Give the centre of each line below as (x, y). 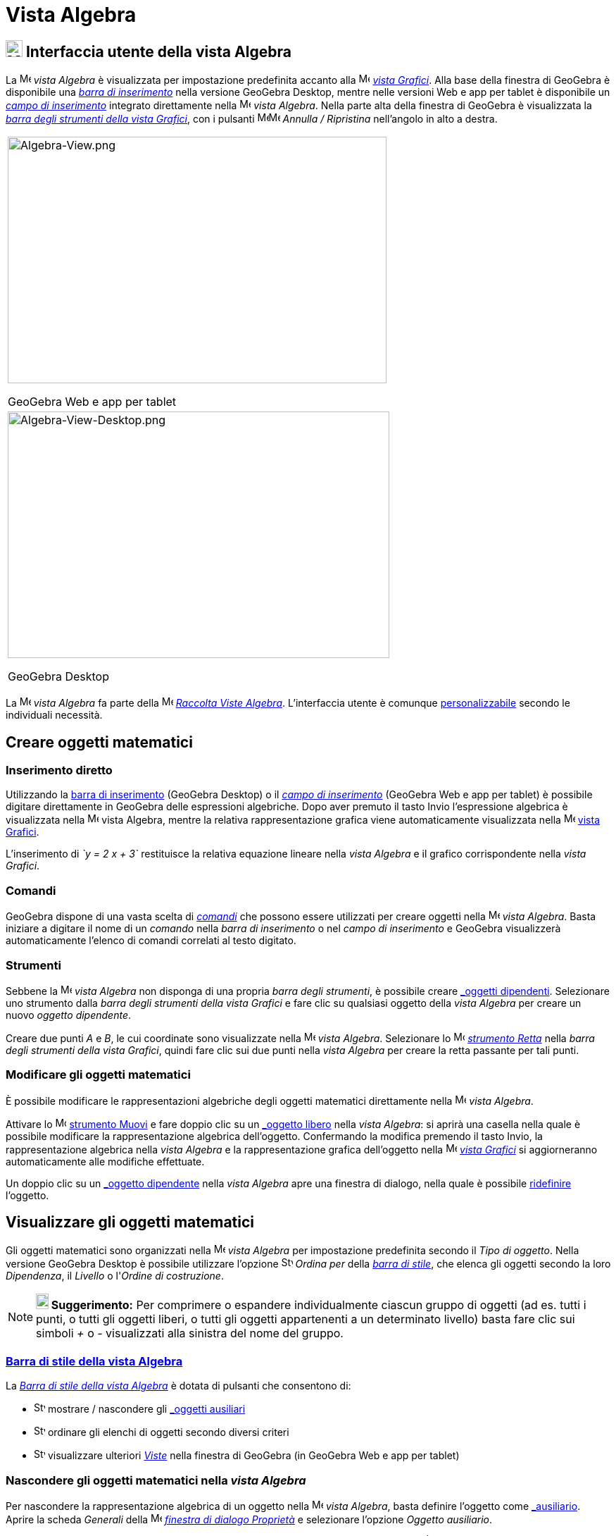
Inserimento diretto (59, 770)
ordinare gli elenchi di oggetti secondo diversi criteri (168, 1432)
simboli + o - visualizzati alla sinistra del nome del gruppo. (190, 1333)
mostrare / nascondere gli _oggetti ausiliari (146, 1409)
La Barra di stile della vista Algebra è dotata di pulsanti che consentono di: (178, 1386)
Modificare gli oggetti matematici (98, 1075)
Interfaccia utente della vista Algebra (158, 51)
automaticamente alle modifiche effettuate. (105, 1161)
